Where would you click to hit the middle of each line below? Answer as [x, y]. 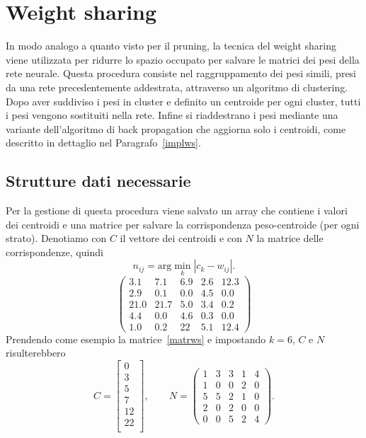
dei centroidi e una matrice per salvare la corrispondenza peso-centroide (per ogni [183, 224]
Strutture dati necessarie [98, 181]
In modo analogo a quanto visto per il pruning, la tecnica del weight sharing [171, 46]
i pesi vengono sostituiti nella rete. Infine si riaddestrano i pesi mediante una [172, 115]
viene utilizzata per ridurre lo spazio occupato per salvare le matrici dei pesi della [183, 59]
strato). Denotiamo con [56, 238]
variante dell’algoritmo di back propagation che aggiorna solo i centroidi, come [176, 128]
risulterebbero [36, 353]
